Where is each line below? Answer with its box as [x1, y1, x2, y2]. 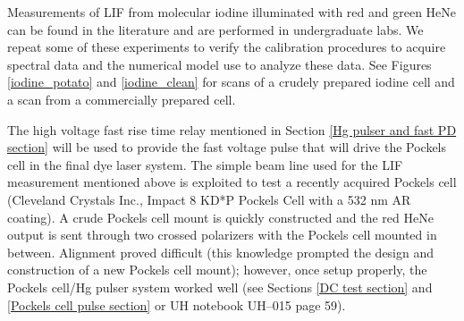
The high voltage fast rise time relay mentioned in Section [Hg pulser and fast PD [7, 120, 457, 139]
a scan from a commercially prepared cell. [7, 89, 236, 108]
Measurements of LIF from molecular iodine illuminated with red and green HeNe [7, 3, 457, 21]
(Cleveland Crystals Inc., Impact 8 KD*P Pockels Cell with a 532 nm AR [7, 190, 411, 208]
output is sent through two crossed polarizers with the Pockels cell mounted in [7, 225, 437, 244]
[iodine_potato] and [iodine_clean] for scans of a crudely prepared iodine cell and [7, 72, 455, 91]
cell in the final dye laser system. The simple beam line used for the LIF [7, 155, 403, 173]
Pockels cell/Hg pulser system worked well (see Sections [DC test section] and [7, 277, 433, 296]
